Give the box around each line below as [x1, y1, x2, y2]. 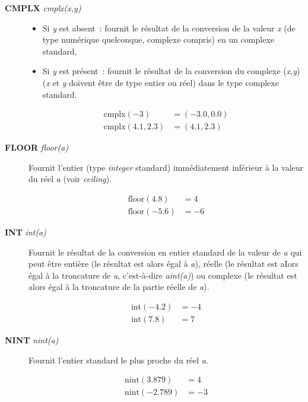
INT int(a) [5, 226, 46, 238]
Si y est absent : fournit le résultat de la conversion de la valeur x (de [42, 21, 296, 34]
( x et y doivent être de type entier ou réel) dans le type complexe [42, 76, 279, 88]
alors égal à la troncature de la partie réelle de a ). [28, 280, 209, 293]
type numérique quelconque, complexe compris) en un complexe [42, 33, 274, 46]
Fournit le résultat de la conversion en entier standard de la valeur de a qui [28, 245, 302, 258]
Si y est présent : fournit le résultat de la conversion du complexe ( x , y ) [42, 65, 300, 77]
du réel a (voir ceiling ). [28, 173, 112, 185]
